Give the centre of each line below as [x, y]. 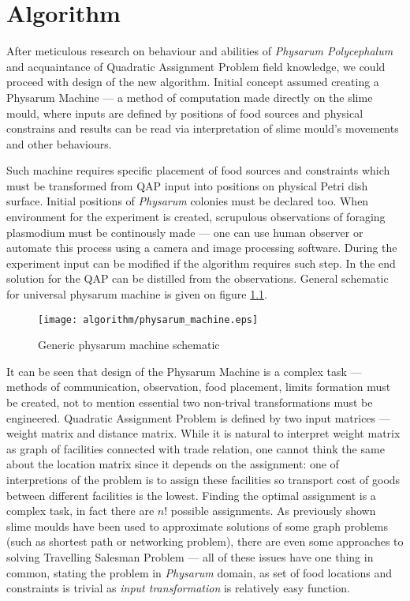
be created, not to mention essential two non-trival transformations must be [190, 402]
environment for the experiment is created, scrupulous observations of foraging [196, 217]
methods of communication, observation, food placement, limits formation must [199, 387]
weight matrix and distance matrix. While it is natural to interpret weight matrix [203, 433]
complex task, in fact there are [80, 511]
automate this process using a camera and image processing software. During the [202, 248]
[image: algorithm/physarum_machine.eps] [148, 319]
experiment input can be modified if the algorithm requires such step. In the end [201, 263]
